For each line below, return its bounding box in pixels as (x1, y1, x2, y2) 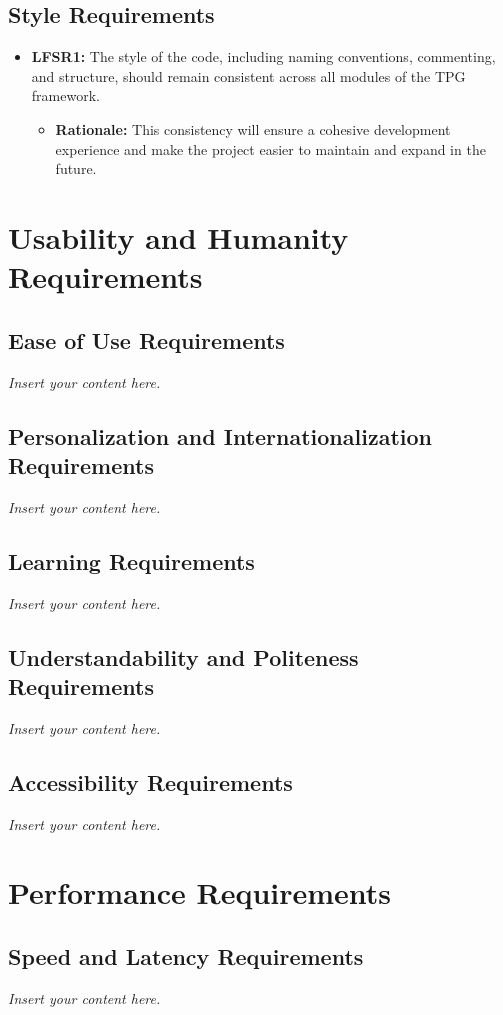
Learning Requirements (8, 545, 255, 576)
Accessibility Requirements (8, 766, 293, 797)
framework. (31, 85, 100, 106)
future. (55, 158, 97, 179)
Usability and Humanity (8, 216, 349, 257)
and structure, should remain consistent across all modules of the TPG (31, 65, 466, 86)
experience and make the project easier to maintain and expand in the (55, 138, 486, 159)
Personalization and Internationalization (8, 420, 432, 451)
